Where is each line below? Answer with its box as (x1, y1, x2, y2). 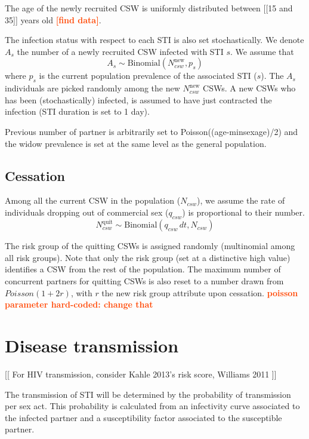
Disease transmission (5, 333, 179, 357)
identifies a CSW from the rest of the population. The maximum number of (5, 263, 281, 275)
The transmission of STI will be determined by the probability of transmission (5, 388, 291, 400)
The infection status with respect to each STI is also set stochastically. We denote (5, 33, 304, 46)
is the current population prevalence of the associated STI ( (39, 69, 257, 82)
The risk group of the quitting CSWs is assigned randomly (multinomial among (5, 240, 295, 252)
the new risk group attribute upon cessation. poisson (101, 286, 298, 299)
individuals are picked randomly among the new (5, 82, 180, 94)
